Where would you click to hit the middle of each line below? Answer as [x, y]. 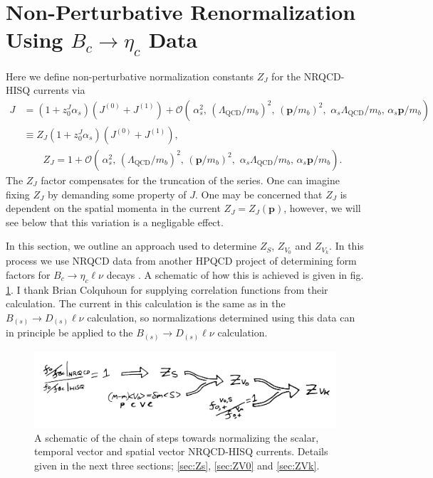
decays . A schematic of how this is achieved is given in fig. [235, 274]
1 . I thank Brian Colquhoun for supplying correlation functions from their [167, 289]
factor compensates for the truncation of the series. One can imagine [190, 180]
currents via [59, 90]
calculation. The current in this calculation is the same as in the [146, 303]
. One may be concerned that [259, 194]
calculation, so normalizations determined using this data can [221, 317]
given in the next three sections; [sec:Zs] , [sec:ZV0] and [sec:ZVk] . [177, 465]
